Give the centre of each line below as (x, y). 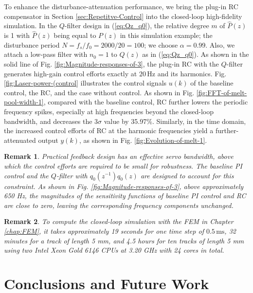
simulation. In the (30, 26)
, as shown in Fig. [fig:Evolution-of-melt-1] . (143, 140)
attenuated (20, 140)
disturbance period (32, 44)
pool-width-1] (24, 102)
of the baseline (212, 83)
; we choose (161, 44)
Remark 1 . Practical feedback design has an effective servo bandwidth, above (119, 156)
